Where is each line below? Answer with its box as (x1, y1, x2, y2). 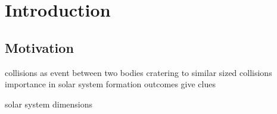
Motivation (5, 38, 74, 56)
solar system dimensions (5, 97, 93, 110)
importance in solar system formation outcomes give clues (5, 78, 216, 90)
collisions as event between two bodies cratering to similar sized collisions (5, 66, 272, 78)
